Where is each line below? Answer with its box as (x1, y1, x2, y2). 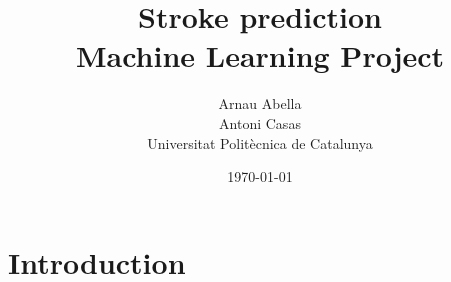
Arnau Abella (218, 93, 302, 114)
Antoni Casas (219, 112, 301, 133)
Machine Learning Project (75, 35, 445, 76)
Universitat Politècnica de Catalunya (147, 132, 373, 153)
